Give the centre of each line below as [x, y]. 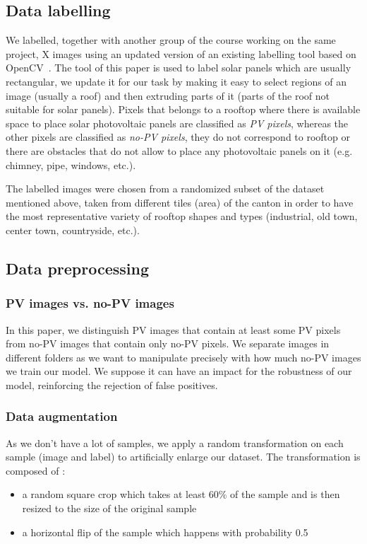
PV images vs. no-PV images [90, 303]
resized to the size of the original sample [109, 508]
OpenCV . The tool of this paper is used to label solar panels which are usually [179, 68]
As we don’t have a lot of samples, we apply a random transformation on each [175, 442]
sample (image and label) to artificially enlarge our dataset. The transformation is [183, 457]
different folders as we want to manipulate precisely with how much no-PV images [183, 357]
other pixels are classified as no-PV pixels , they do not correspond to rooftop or [178, 137]
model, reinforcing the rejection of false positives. [112, 384]
